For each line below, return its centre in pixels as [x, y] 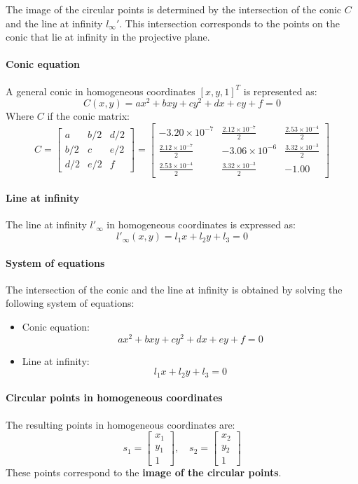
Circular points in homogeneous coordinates [114, 397]
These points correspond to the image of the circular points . [144, 472]
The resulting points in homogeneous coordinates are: [121, 424]
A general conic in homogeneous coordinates [101, 91]
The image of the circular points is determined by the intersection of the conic [174, 9]
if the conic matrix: [88, 116]
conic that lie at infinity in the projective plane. [108, 37]
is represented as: [280, 91]
